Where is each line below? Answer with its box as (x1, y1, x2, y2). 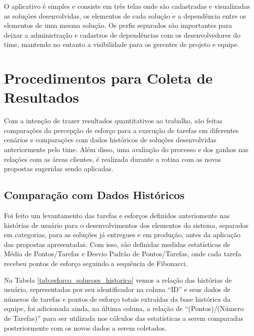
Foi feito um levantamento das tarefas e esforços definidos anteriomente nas (4, 210, 230, 221)
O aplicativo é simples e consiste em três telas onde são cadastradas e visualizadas (4, 1, 250, 11)
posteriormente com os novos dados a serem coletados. (4, 322, 167, 333)
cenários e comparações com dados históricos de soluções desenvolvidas (4, 134, 216, 145)
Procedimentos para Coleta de (4, 68, 213, 88)
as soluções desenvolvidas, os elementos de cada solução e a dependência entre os (4, 10, 246, 21)
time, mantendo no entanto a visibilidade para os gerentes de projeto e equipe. (4, 39, 239, 49)
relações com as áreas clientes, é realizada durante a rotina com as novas (4, 154, 221, 164)
